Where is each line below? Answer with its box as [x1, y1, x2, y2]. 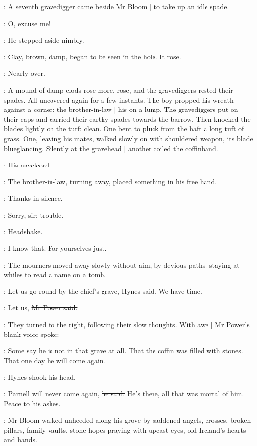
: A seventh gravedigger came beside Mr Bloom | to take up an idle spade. [4, 1, 229, 11]
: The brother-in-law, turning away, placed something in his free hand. [4, 176, 217, 186]
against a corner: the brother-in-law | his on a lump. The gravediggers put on [4, 104, 238, 114]
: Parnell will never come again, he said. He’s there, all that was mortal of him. [4, 389, 244, 399]
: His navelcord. [4, 160, 51, 170]
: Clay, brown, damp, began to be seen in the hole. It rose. [4, 51, 181, 61]
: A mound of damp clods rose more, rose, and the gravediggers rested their [4, 84, 233, 95]
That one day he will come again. [4, 355, 105, 365]
